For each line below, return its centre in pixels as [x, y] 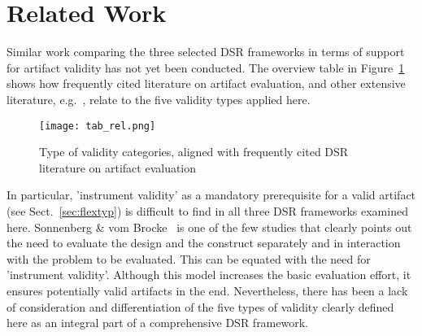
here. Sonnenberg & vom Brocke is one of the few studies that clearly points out [209, 227]
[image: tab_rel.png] [98, 126]
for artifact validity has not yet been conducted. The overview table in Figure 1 [206, 67]
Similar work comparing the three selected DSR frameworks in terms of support [206, 52]
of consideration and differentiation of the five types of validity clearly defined [200, 306]
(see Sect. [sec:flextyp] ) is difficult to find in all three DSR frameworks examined [207, 210]
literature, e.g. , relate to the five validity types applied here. [159, 99]
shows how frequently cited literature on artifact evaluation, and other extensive [206, 83]
